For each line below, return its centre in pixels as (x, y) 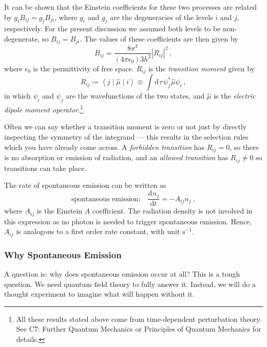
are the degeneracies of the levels (161, 17)
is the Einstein (60, 211)
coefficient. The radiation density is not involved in (172, 211)
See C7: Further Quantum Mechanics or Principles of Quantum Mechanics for (139, 329)
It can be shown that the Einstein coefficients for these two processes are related (130, 7)
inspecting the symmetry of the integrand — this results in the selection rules (126, 137)
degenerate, (22, 38)
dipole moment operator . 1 (44, 109)
